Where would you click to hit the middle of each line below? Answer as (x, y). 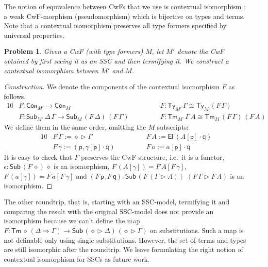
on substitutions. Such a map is (197, 230)
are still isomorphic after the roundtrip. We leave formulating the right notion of (124, 249)
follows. (15, 96)
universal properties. (34, 35)
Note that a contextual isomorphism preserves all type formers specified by (115, 25)
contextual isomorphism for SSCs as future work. (77, 259)
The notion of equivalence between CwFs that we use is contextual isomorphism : (125, 6)
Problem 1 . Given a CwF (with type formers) (74, 51)
